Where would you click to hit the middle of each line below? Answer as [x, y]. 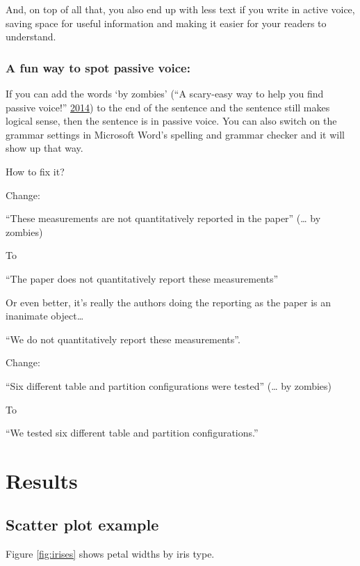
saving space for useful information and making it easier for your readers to [166, 23]
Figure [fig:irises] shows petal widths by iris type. [110, 554]
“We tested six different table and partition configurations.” [132, 433]
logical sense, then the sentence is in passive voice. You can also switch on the [171, 121]
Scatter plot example [82, 525]
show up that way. [44, 148]
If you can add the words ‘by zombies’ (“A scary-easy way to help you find [165, 93]
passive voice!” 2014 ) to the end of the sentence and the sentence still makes [168, 107]
